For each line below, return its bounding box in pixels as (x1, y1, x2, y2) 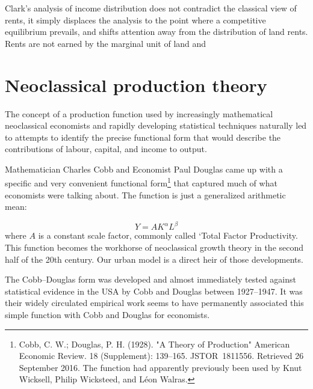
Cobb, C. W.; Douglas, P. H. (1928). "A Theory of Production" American (19, 337, 290, 350)
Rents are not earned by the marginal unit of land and (5, 37, 206, 49)
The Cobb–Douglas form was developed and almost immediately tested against (5, 273, 296, 286)
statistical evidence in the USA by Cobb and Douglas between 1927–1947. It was (5, 284, 303, 297)
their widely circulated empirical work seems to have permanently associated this (5, 296, 304, 309)
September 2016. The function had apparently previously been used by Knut (19, 361, 302, 373)
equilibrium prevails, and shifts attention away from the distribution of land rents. (5, 25, 308, 38)
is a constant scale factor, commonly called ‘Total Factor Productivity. (38, 229, 298, 242)
